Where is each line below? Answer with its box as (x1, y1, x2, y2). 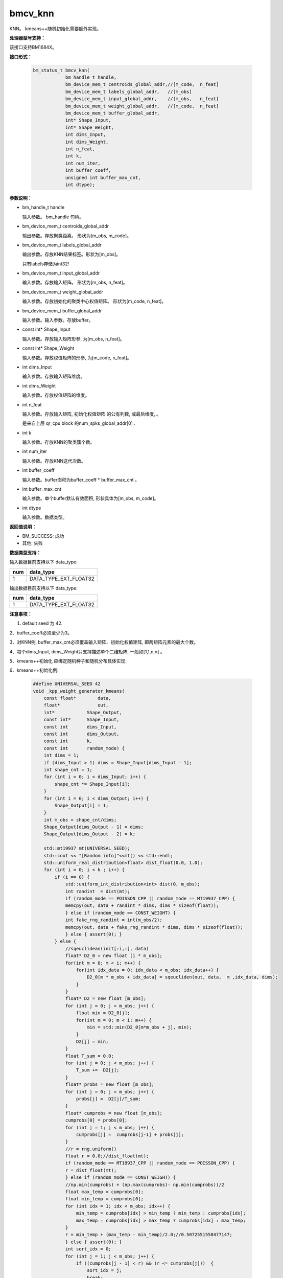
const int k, (43, 738, 93, 744)
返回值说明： (9, 523, 37, 530)
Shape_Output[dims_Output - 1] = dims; (43, 824, 144, 830)
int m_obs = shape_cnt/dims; (43, 817, 117, 823)
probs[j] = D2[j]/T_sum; (76, 1096, 141, 1102)
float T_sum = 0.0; (65, 1053, 114, 1059)
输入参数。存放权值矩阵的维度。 (22, 392, 89, 398)
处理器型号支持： (9, 35, 45, 41)
